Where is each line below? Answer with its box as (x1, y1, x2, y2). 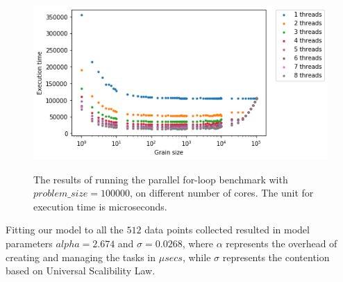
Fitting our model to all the (6, 222, 124, 237)
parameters (6, 235, 53, 250)
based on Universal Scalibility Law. (6, 263, 156, 278)
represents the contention (222, 249, 330, 264)
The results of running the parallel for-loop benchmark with (33, 172, 288, 186)
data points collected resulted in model (144, 222, 310, 237)
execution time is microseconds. (33, 199, 167, 213)
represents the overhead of (226, 235, 337, 250)
